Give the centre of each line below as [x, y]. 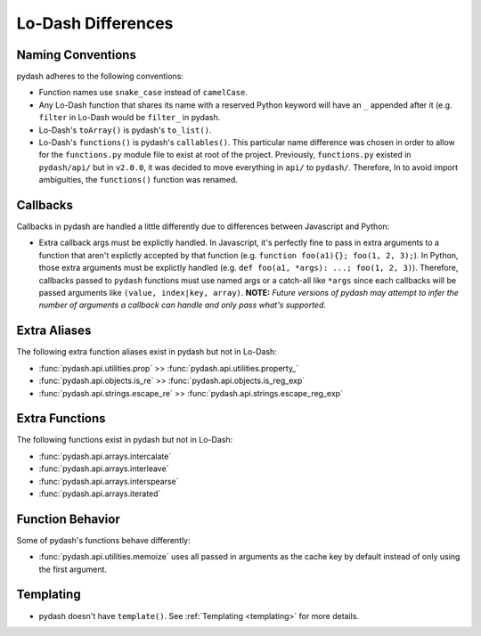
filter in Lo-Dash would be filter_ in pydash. [130, 118]
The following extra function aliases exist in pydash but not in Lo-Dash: [147, 352]
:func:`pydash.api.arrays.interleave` [104, 469]
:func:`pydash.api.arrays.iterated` [100, 493]
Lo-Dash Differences [95, 23]
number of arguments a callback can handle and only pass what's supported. [183, 305]
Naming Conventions [77, 55]
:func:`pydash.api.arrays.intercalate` [105, 456]
